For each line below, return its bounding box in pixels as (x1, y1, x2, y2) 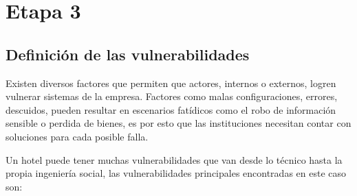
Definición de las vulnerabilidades (6, 43, 250, 64)
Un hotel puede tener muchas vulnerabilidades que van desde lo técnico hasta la (6, 152, 343, 167)
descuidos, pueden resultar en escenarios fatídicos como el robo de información (6, 102, 336, 117)
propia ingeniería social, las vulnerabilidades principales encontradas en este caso (6, 166, 347, 180)
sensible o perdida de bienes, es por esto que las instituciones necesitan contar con (6, 116, 351, 130)
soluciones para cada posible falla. (6, 129, 149, 143)
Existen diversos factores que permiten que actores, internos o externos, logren (6, 75, 336, 90)
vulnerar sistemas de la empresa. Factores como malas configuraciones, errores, (6, 89, 338, 103)
